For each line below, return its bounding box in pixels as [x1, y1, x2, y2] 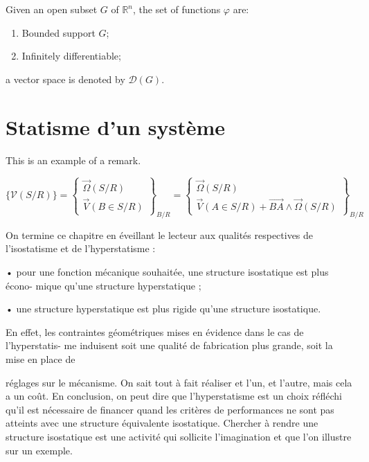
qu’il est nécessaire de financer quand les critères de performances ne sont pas [6, 402, 334, 416]
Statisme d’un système [6, 112, 226, 141]
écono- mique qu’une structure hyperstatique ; [6, 278, 201, 292]
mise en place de [6, 352, 75, 366]
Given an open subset [6, 2, 98, 16]
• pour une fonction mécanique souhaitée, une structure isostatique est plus [6, 265, 329, 279]
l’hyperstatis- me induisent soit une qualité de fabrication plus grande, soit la [6, 338, 333, 353]
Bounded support [21, 25, 96, 39]
